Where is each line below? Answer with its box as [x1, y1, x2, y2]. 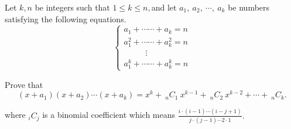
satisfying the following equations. [5, 12, 126, 25]
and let [151, 1, 177, 13]
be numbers [228, 1, 270, 13]
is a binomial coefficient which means [42, 108, 176, 121]
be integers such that [35, 1, 110, 13]
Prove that [5, 78, 43, 90]
